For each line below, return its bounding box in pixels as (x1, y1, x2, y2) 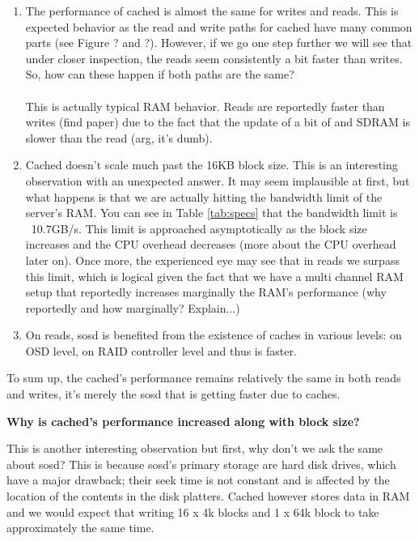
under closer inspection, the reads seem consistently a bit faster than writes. (25, 49, 403, 66)
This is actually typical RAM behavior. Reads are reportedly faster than (25, 97, 385, 114)
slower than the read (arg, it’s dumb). (25, 129, 213, 146)
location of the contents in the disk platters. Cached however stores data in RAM (6, 488, 410, 505)
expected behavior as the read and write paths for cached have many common (25, 18, 413, 35)
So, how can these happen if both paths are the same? (25, 66, 294, 83)
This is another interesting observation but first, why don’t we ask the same (6, 440, 383, 457)
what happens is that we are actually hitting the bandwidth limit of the (25, 188, 383, 205)
